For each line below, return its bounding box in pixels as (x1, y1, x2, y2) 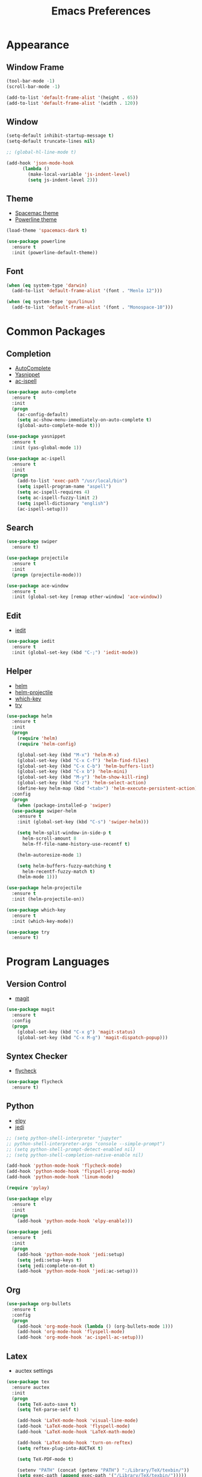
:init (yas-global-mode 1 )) (11, 445, 82, 451)
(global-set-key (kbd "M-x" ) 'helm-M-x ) (17, 752, 120, 758)
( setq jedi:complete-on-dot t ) (17, 1263, 96, 1269)
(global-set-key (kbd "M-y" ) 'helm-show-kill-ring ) (17, 774, 149, 781)
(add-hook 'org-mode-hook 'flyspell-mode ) (17, 1329, 125, 1335)
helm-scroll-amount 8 (22, 835, 77, 842)
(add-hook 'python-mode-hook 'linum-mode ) (6, 1174, 114, 1180)
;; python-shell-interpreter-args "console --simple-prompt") (6, 1140, 165, 1147)
